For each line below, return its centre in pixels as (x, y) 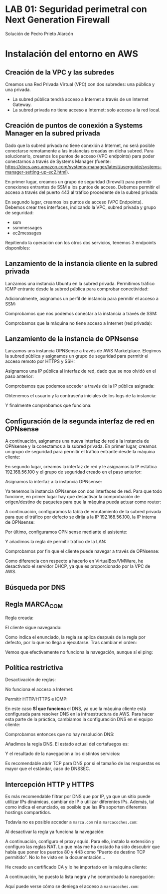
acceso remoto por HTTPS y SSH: (40, 361)
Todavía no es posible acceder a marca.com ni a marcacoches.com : (72, 822)
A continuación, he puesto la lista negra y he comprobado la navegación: (80, 877)
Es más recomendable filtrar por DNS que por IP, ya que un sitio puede (78, 797)
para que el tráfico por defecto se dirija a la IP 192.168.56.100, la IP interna (81, 517)
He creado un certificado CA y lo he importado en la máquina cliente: (76, 867)
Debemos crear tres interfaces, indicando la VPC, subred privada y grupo (81, 207)
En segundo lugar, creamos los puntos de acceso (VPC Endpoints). (74, 202)
